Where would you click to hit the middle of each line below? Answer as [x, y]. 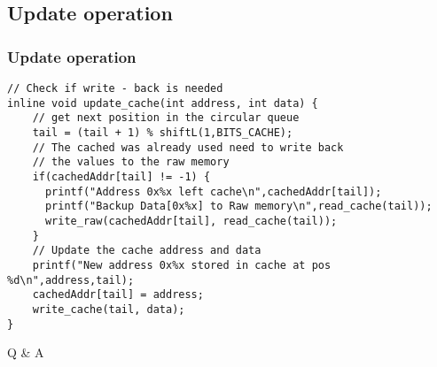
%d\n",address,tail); [71, 280]
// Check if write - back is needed [115, 88]
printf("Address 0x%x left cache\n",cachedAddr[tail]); [213, 191]
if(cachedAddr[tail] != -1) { [121, 176]
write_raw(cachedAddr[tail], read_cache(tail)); [191, 221]
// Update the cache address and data [147, 251]
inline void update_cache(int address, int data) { [163, 103]
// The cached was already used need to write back [188, 147]
